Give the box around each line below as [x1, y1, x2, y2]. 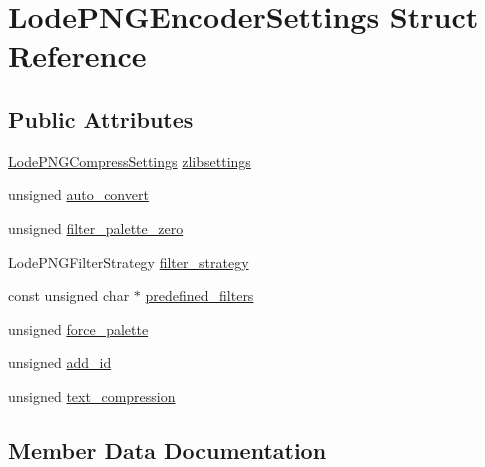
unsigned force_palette [8, 318, 149, 339]
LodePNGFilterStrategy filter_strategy [8, 251, 249, 272]
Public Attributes [8, 103, 194, 134]
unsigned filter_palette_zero [8, 217, 184, 238]
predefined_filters [145, 285, 254, 306]
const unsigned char [8, 285, 130, 306]
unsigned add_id [8, 352, 112, 373]
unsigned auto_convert [8, 184, 149, 205]
